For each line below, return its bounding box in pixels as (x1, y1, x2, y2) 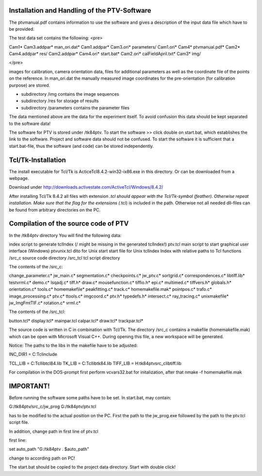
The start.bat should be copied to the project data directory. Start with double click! (9, 464, 176, 470)
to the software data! (9, 121, 51, 126)
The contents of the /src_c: (9, 264, 63, 270)
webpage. (9, 176, 29, 181)
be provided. (9, 26, 35, 32)
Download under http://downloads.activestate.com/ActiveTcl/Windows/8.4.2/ (9, 184, 164, 190)
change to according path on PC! (9, 455, 75, 461)
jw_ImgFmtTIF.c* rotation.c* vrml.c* (9, 300, 81, 306)
